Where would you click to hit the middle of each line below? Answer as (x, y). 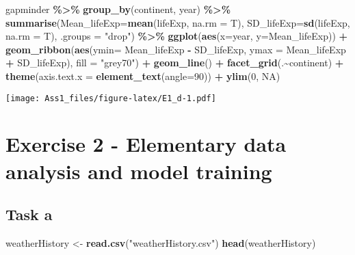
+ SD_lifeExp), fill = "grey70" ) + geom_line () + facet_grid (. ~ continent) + (175, 63)
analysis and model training (139, 171)
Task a (29, 214)
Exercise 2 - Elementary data (146, 144)
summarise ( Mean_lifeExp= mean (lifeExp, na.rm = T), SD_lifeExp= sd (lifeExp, (178, 22)
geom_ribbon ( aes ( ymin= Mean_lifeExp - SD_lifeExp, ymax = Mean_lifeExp (176, 49)
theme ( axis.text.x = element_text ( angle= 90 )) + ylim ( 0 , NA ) (143, 76)
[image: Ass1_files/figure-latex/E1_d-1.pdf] (111, 98)
